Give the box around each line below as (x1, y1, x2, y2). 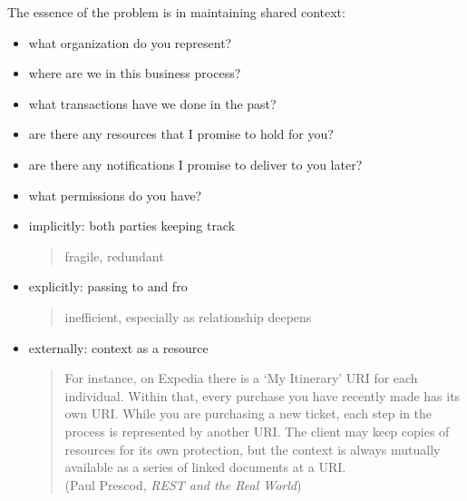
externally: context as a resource (28, 338, 209, 357)
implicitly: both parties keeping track (28, 216, 236, 235)
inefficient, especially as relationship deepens (64, 307, 312, 326)
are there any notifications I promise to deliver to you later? (28, 154, 363, 173)
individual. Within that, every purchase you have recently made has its (64, 386, 461, 405)
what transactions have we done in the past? (28, 93, 277, 113)
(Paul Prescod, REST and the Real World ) (64, 475, 302, 494)
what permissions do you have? (28, 185, 202, 204)
